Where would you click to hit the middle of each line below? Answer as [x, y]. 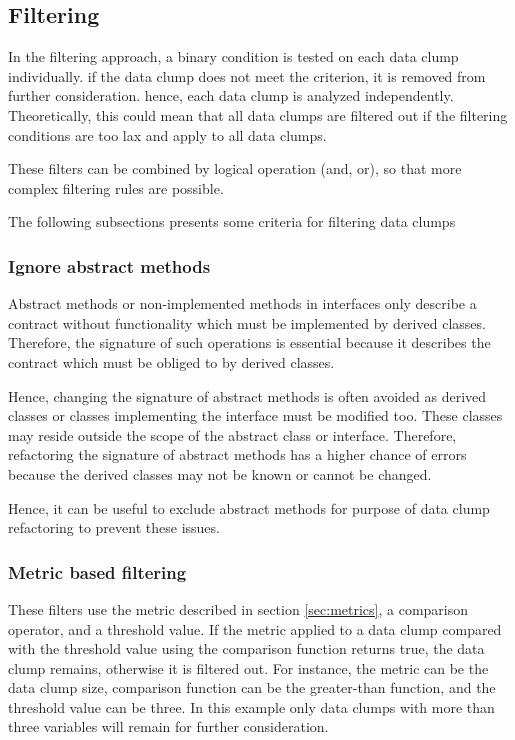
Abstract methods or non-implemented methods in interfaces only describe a [242, 303]
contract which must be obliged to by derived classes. [171, 361]
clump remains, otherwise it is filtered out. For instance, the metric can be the [248, 667]
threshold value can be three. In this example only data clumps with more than [251, 706]
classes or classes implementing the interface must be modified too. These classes [255, 415]
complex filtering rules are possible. [116, 187]
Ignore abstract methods [109, 265]
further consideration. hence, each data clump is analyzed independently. [231, 95]
